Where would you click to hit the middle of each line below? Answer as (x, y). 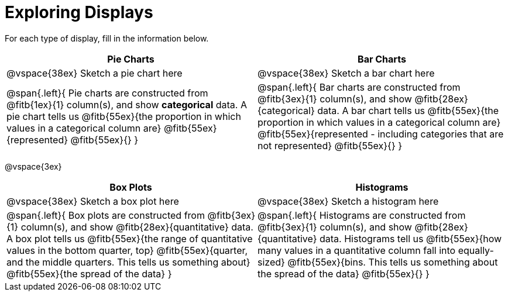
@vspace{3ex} (33, 166)
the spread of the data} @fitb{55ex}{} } (344, 273)
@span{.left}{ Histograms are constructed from (362, 215)
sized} (271, 262)
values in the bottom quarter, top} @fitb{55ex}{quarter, (127, 250)
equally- (476, 250)
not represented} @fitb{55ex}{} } (330, 145)
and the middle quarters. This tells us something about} (128, 262)
